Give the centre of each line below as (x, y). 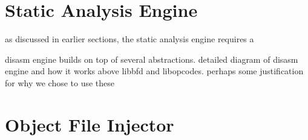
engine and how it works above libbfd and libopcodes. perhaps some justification (154, 71)
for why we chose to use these (60, 82)
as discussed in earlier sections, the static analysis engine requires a (129, 39)
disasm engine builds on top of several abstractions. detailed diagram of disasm (152, 59)
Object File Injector (90, 124)
